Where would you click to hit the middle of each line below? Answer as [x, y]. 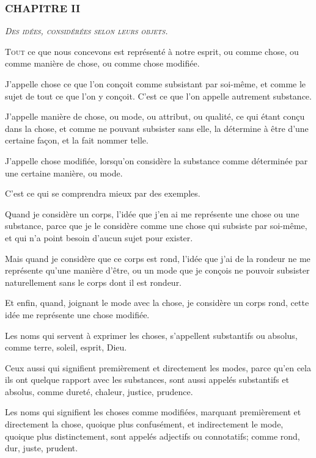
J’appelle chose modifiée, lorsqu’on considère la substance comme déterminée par [156, 160]
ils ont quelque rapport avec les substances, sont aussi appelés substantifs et [147, 380]
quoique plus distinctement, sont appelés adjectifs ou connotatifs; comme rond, [152, 436]
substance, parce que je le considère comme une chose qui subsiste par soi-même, [156, 226]
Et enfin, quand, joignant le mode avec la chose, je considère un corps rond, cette [157, 303]
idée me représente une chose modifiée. [77, 314]
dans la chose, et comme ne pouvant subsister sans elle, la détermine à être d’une [157, 128]
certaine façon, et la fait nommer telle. [77, 140]
